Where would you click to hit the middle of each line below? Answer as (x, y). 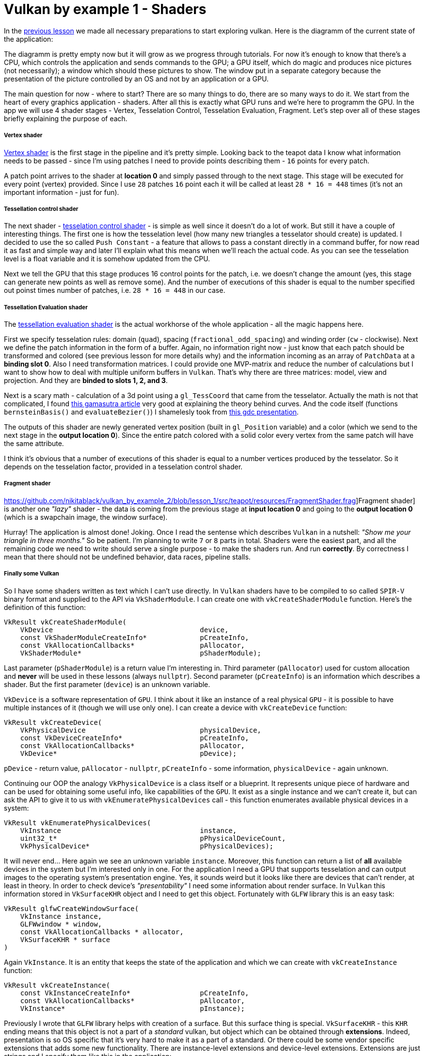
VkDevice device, (124, 630)
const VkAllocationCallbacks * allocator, (102, 932)
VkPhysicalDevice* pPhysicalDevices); (147, 846)
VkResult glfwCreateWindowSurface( (71, 908)
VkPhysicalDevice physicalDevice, (141, 730)
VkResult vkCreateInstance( (57, 985)
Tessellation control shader (41, 209)
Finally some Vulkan (31, 574)
